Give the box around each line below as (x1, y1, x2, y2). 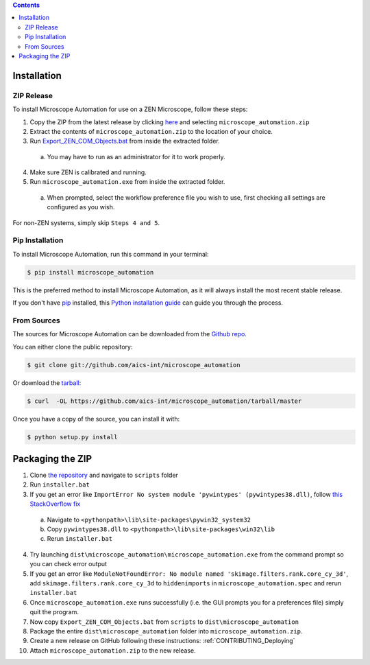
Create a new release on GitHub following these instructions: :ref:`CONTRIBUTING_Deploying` (29, 637, 295, 645)
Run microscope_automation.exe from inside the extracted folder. (29, 178, 225, 186)
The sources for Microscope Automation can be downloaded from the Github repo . (12, 330, 247, 338)
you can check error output (29, 560, 108, 568)
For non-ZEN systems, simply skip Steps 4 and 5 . (12, 218, 160, 226)
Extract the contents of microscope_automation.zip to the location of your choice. (29, 127, 273, 135)
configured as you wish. (47, 203, 115, 211)
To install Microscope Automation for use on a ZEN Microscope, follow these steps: (12, 105, 248, 113)
